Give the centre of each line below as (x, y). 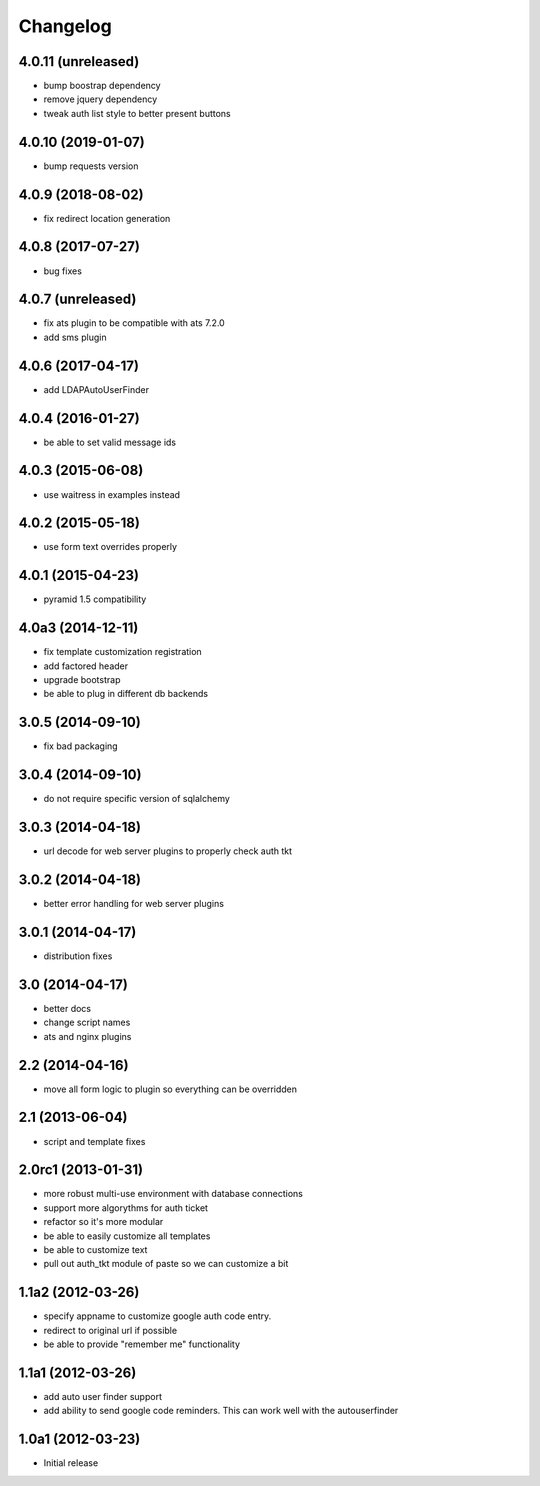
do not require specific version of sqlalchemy (136, 799)
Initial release (71, 1463)
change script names (87, 1022)
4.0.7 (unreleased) (77, 299)
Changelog (65, 26)
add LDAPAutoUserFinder (96, 389)
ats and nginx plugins (87, 1036)
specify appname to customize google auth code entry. (157, 1316)
